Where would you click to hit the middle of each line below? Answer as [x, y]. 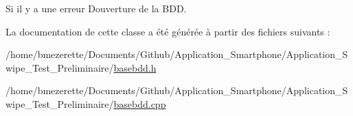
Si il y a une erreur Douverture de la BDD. [96, 8]
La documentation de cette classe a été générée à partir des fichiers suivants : [168, 31]
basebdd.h [135, 67]
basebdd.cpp [140, 103]
